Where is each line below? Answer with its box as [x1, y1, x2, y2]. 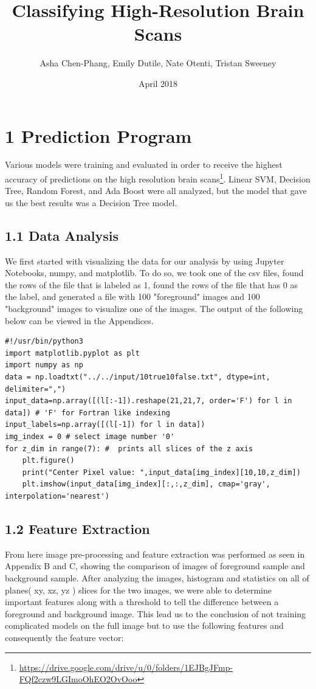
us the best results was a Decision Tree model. [5, 196, 177, 209]
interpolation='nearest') [5, 491, 109, 500]
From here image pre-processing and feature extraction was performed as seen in [5, 547, 305, 560]
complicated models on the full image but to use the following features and [5, 619, 284, 632]
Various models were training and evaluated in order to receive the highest [5, 158, 283, 171]
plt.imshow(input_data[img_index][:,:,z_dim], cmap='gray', [22, 480, 270, 489]
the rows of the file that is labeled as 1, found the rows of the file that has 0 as [5, 278, 298, 291]
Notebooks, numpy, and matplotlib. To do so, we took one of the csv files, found [5, 266, 304, 279]
